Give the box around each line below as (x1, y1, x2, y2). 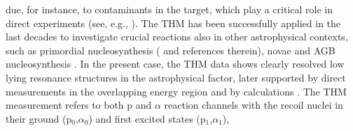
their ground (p (6, 111, 72, 125)
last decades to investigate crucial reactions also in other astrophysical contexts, (6, 29, 348, 44)
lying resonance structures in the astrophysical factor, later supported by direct (6, 70, 346, 84)
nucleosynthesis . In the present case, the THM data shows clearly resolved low (6, 56, 345, 71)
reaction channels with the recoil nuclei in (164, 98, 343, 112)
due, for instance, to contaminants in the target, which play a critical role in (6, 2, 333, 16)
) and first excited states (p (88, 111, 206, 125)
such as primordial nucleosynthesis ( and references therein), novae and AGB (6, 43, 335, 57)
